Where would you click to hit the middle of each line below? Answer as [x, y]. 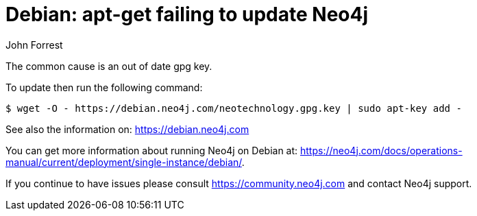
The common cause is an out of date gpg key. [109, 66]
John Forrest [34, 45]
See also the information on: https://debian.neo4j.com [127, 129]
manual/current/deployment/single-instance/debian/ [124, 162]
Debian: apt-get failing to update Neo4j [187, 14]
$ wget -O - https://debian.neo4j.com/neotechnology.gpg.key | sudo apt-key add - [234, 108]
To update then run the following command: [104, 87]
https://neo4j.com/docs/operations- [381, 150]
